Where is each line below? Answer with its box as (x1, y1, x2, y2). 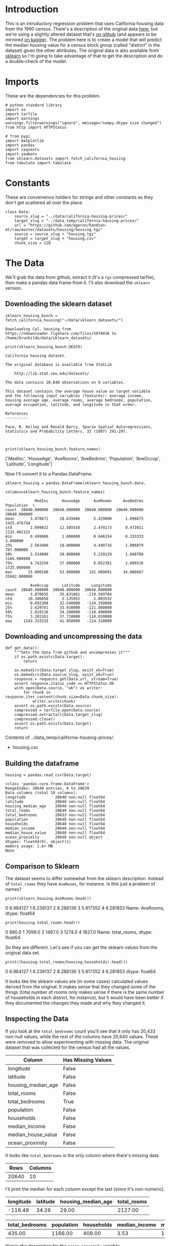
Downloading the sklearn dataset (5, 300, 112, 308)
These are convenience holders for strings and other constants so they (5, 194, 153, 200)
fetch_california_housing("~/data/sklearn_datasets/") (5, 318, 123, 323)
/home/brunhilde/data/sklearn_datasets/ (5, 335, 92, 340)
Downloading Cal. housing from (5, 326, 71, 331)
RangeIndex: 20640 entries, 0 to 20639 (5, 786, 90, 791)
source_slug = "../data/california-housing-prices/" (14, 213, 128, 219)
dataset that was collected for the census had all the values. (5, 1044, 131, 1050)
